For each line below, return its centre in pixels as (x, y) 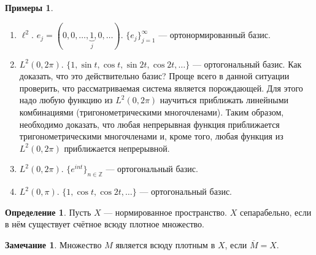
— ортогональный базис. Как (247, 64)
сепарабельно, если (276, 212)
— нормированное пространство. (165, 212)
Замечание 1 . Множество (53, 244)
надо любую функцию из (66, 100)
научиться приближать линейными (224, 100)
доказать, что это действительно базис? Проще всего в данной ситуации (154, 76)
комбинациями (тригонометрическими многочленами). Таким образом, (152, 112)
